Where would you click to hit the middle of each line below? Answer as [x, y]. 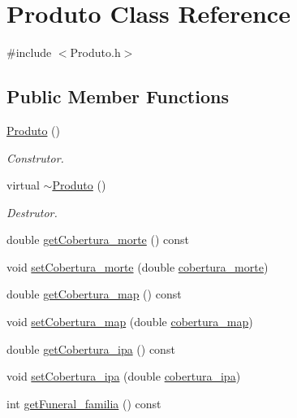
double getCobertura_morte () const [98, 239]
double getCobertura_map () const [94, 294]
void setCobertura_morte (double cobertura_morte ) [138, 266]
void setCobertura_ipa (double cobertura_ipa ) [124, 376]
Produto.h [95, 52]
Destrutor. [32, 212]
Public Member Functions [118, 96]
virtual [23, 185]
